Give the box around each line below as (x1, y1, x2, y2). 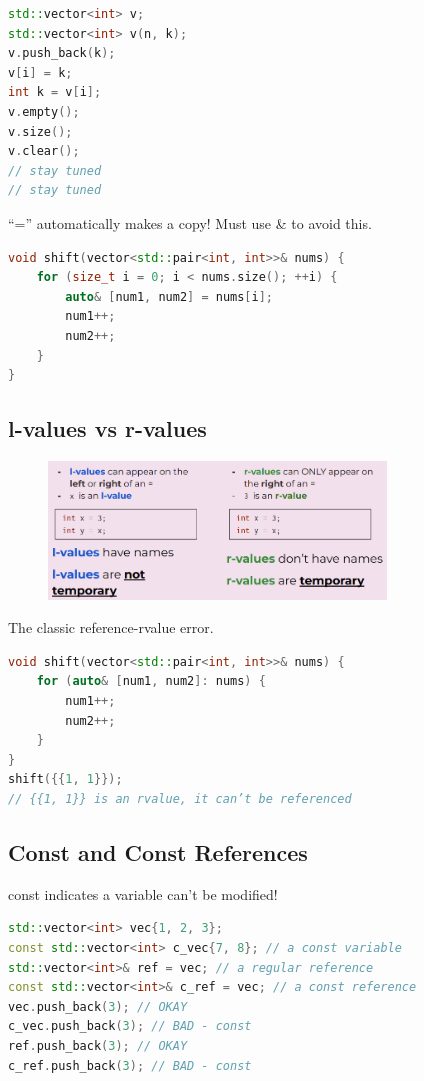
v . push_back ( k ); (8, 46, 116, 61)
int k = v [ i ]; (8, 85, 102, 100)
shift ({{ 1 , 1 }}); (8, 772, 123, 787)
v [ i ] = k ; (8, 65, 73, 80)
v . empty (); (8, 104, 80, 119)
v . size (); (8, 124, 73, 139)
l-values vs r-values (8, 413, 207, 444)
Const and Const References (8, 836, 308, 867)
